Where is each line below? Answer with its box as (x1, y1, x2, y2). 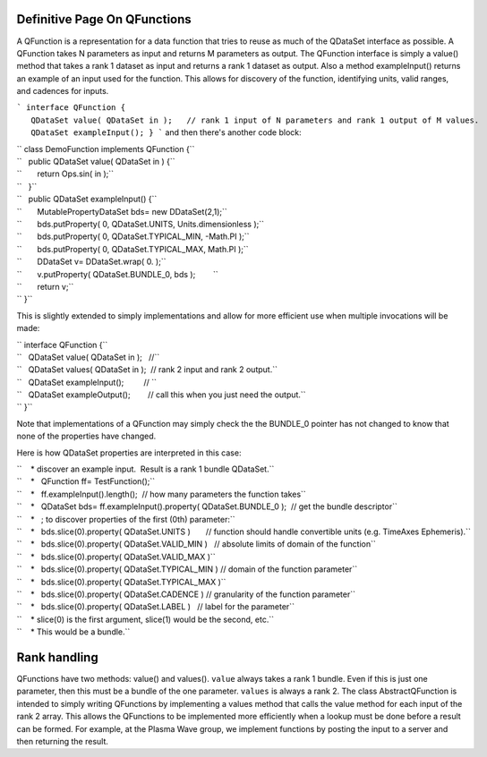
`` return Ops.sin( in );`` (16, 168, 115, 179)
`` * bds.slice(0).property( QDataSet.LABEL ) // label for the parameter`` (16, 601, 295, 612)
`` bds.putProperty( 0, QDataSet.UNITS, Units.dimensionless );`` (16, 218, 264, 229)
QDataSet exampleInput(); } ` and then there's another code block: (30, 127, 302, 138)
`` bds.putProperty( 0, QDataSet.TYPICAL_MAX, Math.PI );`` (16, 243, 250, 254)
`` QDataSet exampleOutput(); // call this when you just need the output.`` (16, 389, 306, 400)
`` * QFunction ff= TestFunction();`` (16, 476, 156, 487)
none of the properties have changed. (16, 430, 157, 442)
